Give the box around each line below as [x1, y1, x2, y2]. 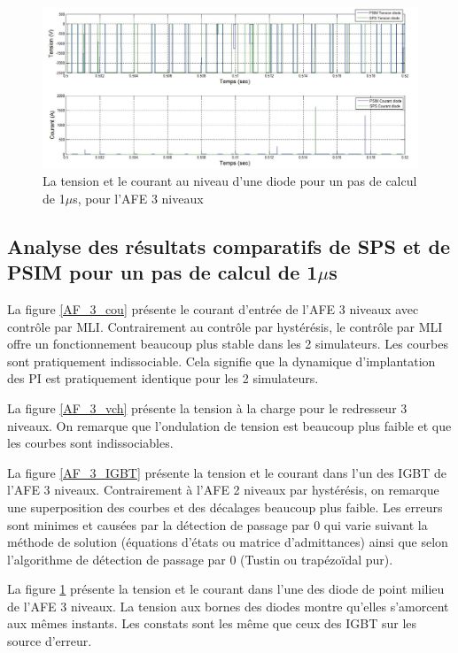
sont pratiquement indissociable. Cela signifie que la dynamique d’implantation [7, 351, 436, 370]
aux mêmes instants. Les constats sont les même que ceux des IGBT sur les [7, 614, 417, 633]
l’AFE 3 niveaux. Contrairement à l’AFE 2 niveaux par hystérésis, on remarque [7, 480, 439, 499]
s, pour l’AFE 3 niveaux [73, 188, 204, 207]
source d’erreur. [7, 632, 92, 650]
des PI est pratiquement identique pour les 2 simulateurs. [7, 369, 319, 388]
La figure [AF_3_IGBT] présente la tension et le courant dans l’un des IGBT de [7, 463, 447, 481]
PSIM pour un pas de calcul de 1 [7, 258, 318, 286]
